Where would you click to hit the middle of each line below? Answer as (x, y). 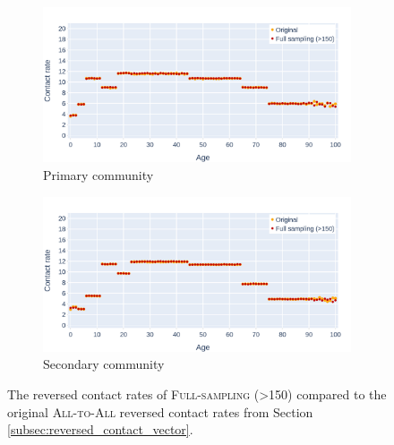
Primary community (98, 174)
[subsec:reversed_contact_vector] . (100, 429)
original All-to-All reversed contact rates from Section (160, 411)
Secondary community (104, 364)
